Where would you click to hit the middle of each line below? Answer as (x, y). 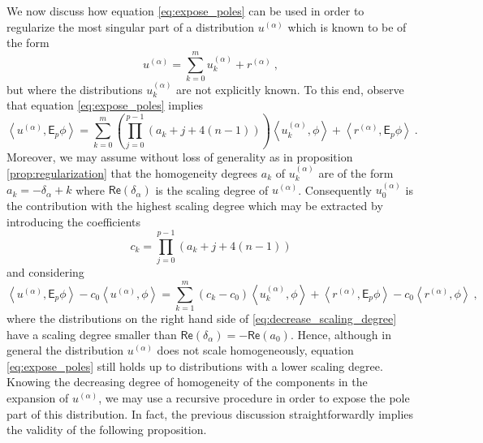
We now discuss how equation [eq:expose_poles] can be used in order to (185, 11)
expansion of (38, 398)
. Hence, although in (341, 334)
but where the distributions (75, 89)
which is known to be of (347, 26)
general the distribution (65, 350)
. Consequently (335, 189)
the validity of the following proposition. (107, 430)
